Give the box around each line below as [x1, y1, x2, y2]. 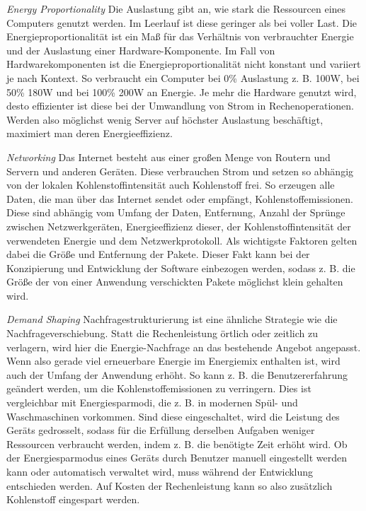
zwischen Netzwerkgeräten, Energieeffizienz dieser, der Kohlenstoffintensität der [6, 218, 351, 233]
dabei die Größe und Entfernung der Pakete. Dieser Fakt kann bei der [6, 247, 310, 262]
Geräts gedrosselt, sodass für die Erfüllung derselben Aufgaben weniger [6, 423, 315, 437]
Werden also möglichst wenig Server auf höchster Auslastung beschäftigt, [6, 112, 324, 127]
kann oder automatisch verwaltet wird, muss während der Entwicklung [6, 464, 314, 478]
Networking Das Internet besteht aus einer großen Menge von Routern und [6, 149, 331, 164]
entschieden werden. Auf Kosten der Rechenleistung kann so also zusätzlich [6, 478, 333, 493]
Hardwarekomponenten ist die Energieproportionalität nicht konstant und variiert [6, 57, 361, 71]
